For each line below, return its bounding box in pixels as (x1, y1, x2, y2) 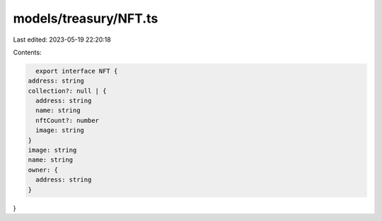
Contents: (13, 48, 42, 56)
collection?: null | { (28, 87, 107, 95)
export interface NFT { (35, 67, 118, 75)
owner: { (28, 166, 59, 174)
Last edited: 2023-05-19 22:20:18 (13, 35, 111, 44)
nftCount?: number (35, 117, 99, 124)
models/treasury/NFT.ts (13, 11, 158, 26)
